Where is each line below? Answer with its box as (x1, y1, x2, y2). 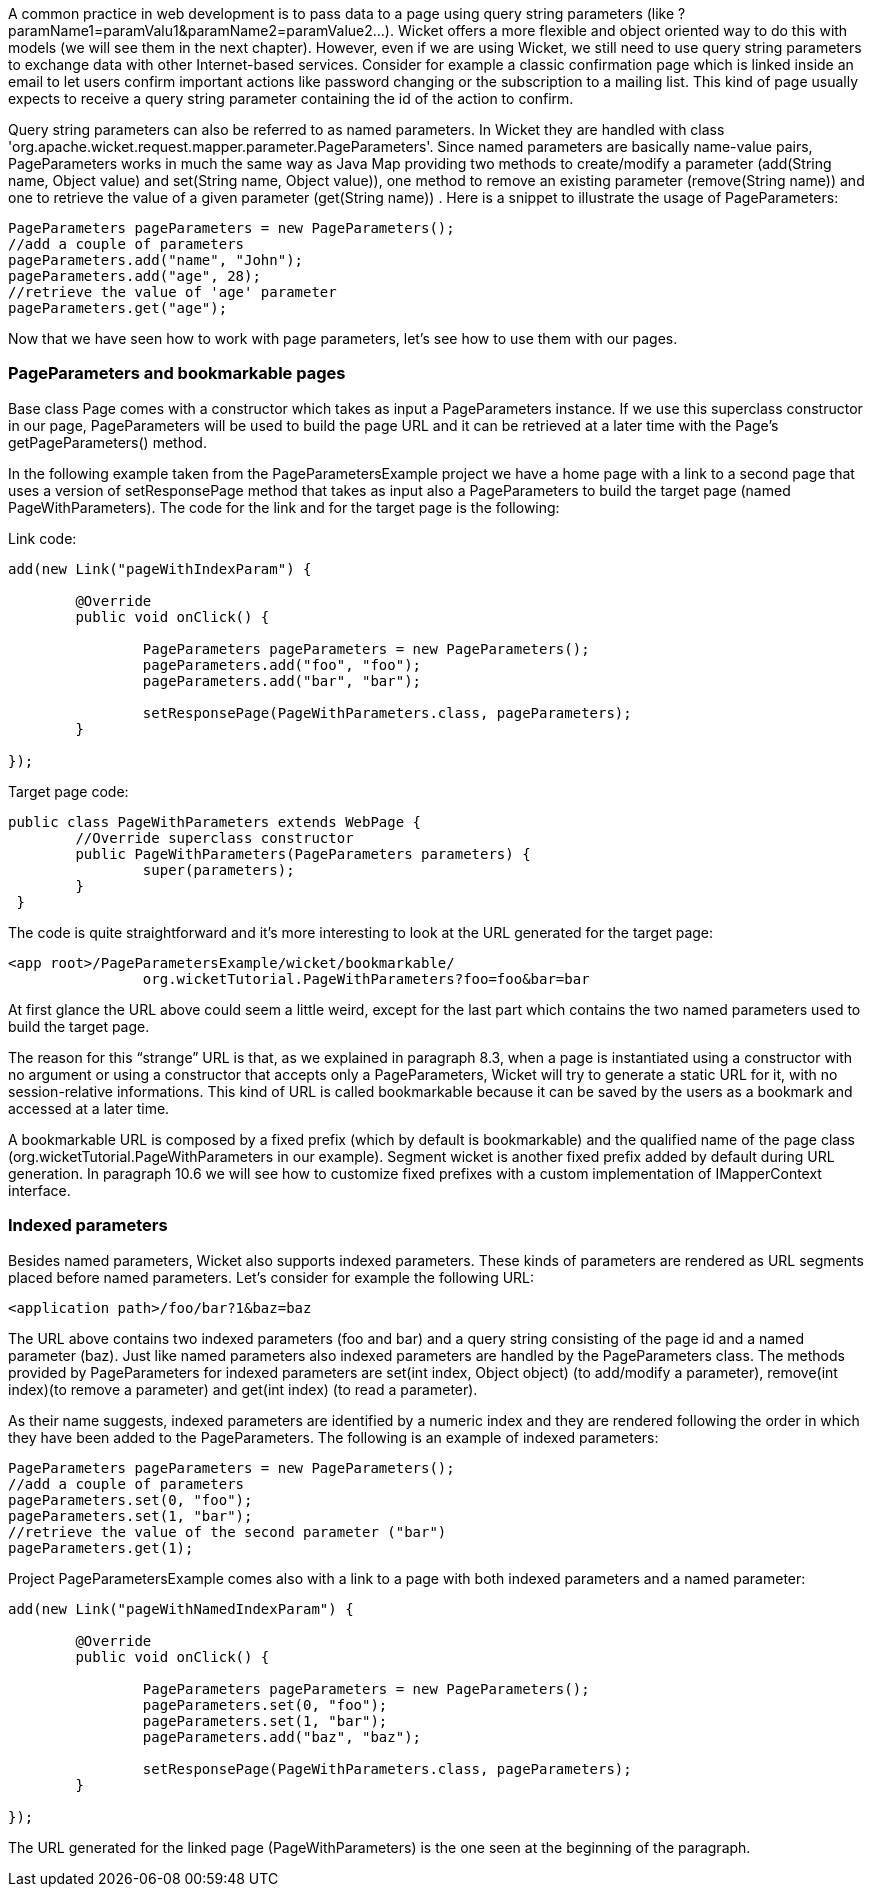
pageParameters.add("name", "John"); (8, 252, 304, 268)
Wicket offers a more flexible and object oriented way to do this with (397, 22, 848, 39)
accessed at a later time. (8, 1099, 170, 1117)
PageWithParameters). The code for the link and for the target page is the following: (8, 498, 560, 516)
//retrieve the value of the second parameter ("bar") (8, 1523, 447, 1540)
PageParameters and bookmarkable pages (8, 363, 346, 384)
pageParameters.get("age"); (8, 300, 228, 316)
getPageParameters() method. (8, 433, 207, 451)
